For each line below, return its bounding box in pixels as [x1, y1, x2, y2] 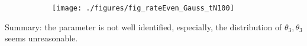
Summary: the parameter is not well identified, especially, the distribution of [5, 20, 282, 33]
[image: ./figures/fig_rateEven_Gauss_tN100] [52, 4, 234, 12]
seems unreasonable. [5, 32, 78, 44]
